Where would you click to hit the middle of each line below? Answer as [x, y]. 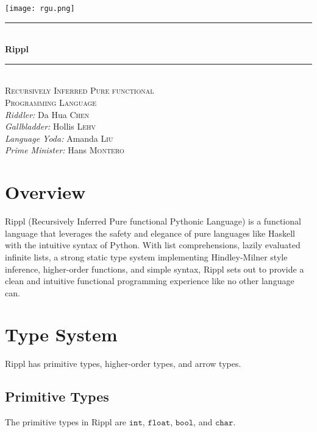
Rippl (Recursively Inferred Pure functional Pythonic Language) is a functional [153, 221]
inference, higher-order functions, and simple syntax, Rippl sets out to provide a [155, 269]
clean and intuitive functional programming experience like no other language [150, 281]
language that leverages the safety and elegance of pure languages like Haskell [150, 233]
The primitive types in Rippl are [66, 422]
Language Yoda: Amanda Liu [59, 138]
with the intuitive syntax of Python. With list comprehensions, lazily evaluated [153, 245]
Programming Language [51, 103]
